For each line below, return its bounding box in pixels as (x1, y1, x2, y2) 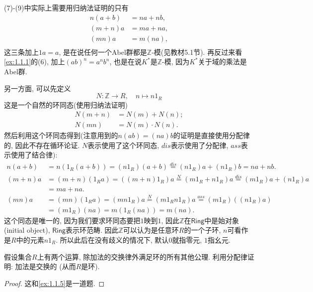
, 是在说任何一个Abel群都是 (59, 46, 147, 57)
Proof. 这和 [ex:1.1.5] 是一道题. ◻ (4, 278, 105, 288)
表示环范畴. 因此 (65, 225, 119, 235)
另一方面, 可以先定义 (4, 83, 71, 93)
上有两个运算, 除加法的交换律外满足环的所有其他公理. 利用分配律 (37, 251, 247, 262)
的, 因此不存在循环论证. (4, 140, 80, 150)
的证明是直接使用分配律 (173, 130, 250, 141)
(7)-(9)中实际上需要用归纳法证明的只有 (4, 2, 129, 12)
